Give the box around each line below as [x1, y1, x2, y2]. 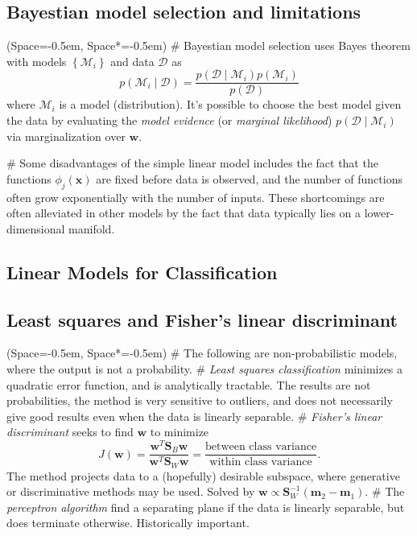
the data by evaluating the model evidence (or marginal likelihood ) [6, 112, 332, 129]
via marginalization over [6, 127, 126, 144]
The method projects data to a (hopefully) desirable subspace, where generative [6, 467, 400, 484]
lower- [364, 204, 394, 221]
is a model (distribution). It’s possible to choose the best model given [59, 96, 402, 113]
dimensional [6, 220, 65, 237]
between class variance [204, 441, 317, 453]
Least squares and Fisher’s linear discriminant [6, 307, 398, 332]
